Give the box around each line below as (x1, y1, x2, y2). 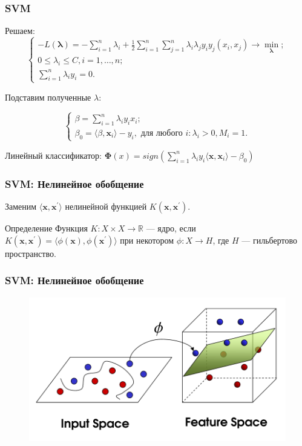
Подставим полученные (5, 90, 91, 103)
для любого (140, 128, 183, 138)
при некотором (120, 233, 174, 246)
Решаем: (5, 24, 35, 37)
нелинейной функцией (65, 200, 147, 213)
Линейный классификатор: (5, 148, 102, 161)
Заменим (5, 200, 37, 213)
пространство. (5, 247, 56, 259)
